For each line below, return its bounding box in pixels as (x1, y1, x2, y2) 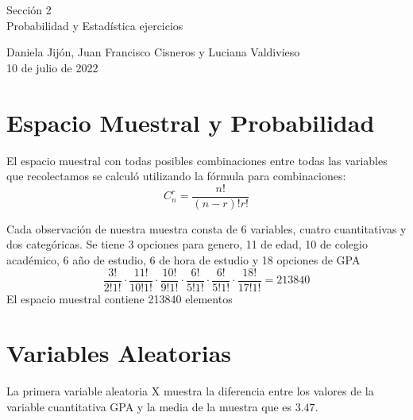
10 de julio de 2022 (6, 59, 98, 75)
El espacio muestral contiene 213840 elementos (6, 290, 233, 306)
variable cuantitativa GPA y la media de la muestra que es (6, 398, 292, 414)
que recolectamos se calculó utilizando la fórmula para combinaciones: (6, 168, 346, 184)
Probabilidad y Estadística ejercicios (6, 17, 183, 33)
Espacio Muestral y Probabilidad (6, 106, 375, 138)
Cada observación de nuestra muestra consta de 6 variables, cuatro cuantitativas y (6, 220, 407, 237)
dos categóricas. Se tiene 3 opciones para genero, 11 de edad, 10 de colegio (6, 236, 368, 252)
